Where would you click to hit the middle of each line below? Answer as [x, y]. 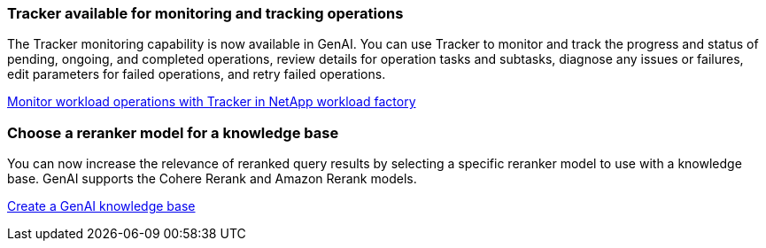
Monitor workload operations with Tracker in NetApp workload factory [212, 102]
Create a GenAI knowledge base [101, 206]
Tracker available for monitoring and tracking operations [205, 13]
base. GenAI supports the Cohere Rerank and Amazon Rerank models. [212, 179]
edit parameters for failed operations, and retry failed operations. [197, 74]
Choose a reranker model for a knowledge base [173, 132]
